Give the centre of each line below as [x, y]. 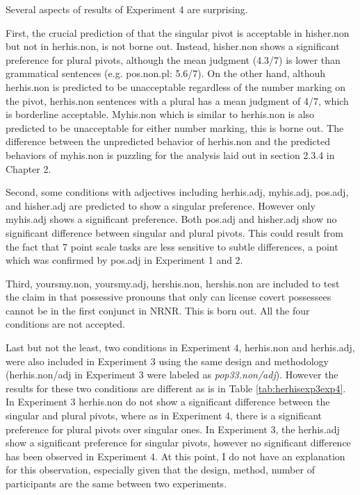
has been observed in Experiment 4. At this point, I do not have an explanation [175, 456]
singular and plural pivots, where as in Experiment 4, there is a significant [164, 416]
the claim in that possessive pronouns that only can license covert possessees [169, 297]
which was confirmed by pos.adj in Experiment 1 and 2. [124, 260]
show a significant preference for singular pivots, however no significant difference [178, 443]
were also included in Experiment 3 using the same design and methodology [167, 361]
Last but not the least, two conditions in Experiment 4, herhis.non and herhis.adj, [180, 347]
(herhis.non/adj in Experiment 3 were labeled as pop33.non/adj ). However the [172, 375]
